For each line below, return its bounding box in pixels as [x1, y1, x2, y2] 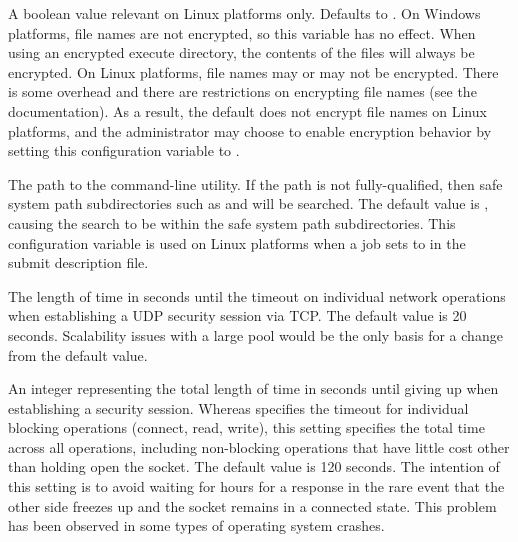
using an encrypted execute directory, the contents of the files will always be [8, 42, 475, 63]
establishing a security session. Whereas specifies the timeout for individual [8, 397, 469, 418]
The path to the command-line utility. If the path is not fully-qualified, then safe [8, 173, 503, 194]
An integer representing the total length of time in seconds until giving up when [8, 378, 499, 399]
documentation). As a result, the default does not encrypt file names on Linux [8, 100, 487, 121]
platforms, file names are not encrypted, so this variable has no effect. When [8, 22, 476, 43]
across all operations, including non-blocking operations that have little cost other [8, 436, 510, 457]
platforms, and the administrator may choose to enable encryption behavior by [8, 120, 492, 141]
